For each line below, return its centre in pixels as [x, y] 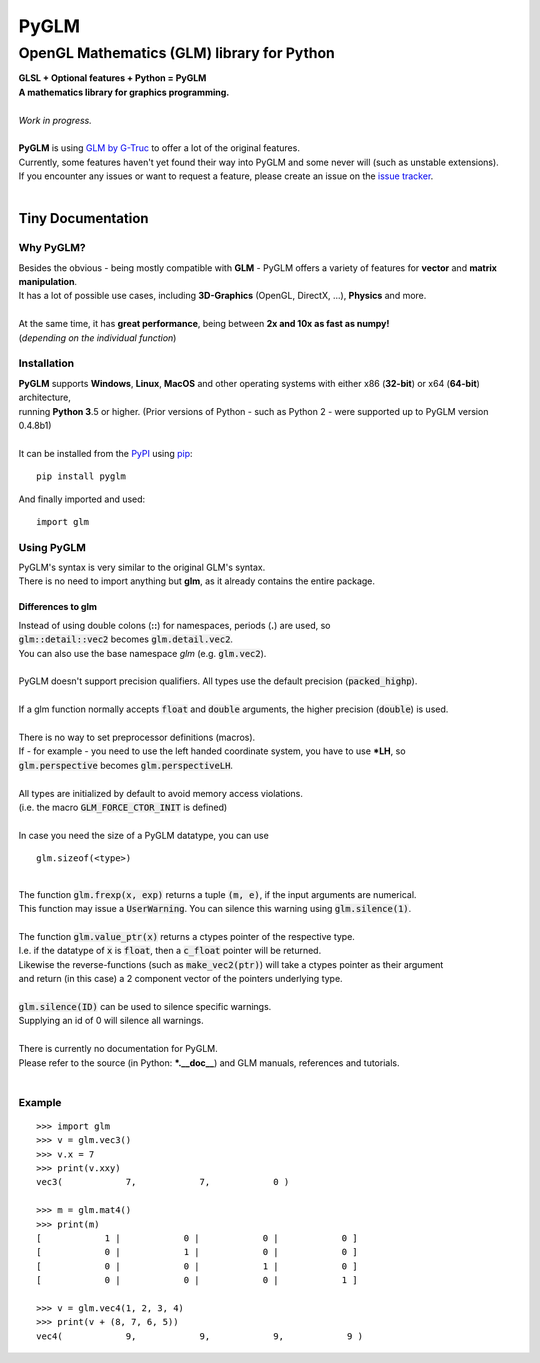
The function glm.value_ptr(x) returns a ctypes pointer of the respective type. [186, 937]
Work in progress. [55, 120]
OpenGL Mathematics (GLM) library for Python [176, 53]
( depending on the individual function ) [97, 337]
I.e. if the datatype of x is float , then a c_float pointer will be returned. [170, 951]
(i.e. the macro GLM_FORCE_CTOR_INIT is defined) [123, 807]
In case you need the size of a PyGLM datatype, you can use [143, 835]
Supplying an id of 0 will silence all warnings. [111, 1021]
